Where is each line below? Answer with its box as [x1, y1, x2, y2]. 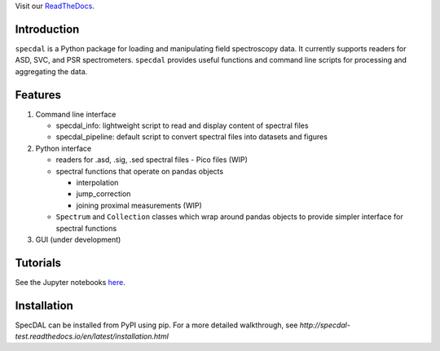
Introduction [15, 22, 80, 36]
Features [15, 88, 61, 102]
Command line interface [35, 109, 117, 119]
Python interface [35, 143, 92, 153]
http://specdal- [299, 320, 350, 330]
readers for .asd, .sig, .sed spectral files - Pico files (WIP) [55, 155, 249, 165]
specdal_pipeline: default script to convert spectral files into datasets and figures [55, 132, 328, 142]
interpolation [76, 178, 119, 187]
